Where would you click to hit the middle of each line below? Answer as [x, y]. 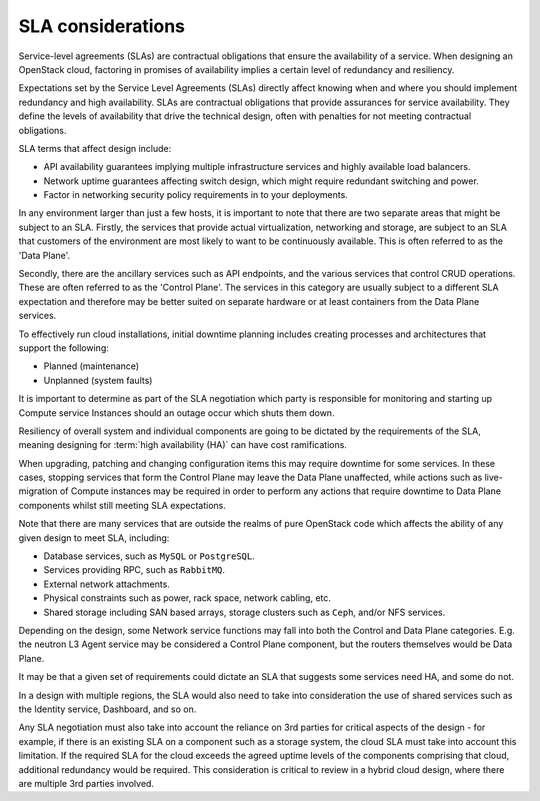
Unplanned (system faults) [98, 380]
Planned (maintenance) [91, 366]
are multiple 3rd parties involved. [86, 783]
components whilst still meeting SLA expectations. [122, 505]
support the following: [63, 347]
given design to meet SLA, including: [94, 537]
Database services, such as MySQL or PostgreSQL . [149, 556]
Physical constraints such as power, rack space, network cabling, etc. [187, 598]
